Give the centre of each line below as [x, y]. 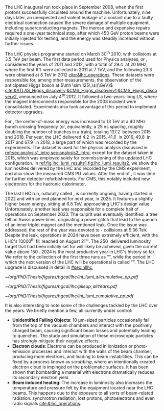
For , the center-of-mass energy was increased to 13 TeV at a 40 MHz [75, 122]
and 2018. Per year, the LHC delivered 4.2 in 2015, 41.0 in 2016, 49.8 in [78, 137]
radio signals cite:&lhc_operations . [47, 403]
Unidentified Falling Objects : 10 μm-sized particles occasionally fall [81, 320]
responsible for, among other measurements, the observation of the [73, 80]
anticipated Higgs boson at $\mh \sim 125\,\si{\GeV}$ [59, 85]
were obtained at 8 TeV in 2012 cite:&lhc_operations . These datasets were [80, 75]
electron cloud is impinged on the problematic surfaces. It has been [80, 367]
